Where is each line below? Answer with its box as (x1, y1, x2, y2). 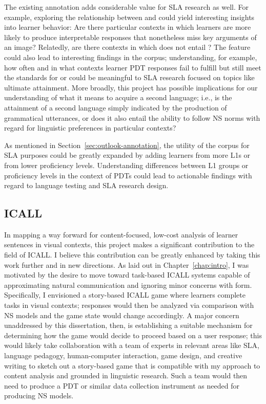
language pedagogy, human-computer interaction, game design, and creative (4, 350, 242, 361)
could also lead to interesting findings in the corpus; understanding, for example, (4, 51, 257, 62)
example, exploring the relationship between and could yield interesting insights (4, 11, 255, 22)
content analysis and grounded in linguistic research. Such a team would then (4, 370, 248, 381)
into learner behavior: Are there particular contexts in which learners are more (4, 22, 251, 32)
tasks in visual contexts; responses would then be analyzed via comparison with (4, 300, 254, 310)
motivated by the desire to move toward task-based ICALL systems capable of (4, 269, 250, 280)
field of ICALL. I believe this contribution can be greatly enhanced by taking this (4, 249, 260, 260)
